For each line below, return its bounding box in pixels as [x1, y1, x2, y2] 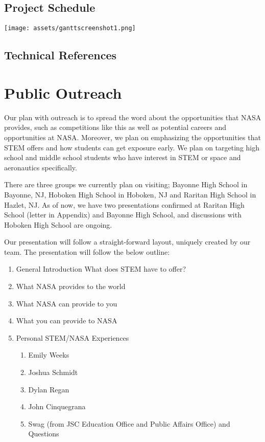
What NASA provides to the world [16, 281, 126, 292]
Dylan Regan [28, 384, 69, 394]
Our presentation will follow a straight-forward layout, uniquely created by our [4, 236, 251, 247]
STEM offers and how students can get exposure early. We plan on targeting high [4, 142, 260, 152]
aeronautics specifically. [4, 162, 77, 172]
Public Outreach [4, 82, 122, 103]
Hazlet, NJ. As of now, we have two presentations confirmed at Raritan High [4, 199, 245, 210]
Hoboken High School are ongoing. [4, 219, 112, 230]
